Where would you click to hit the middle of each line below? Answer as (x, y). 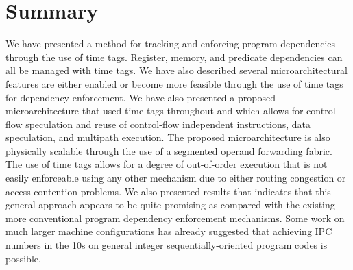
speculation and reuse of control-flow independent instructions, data (168, 124)
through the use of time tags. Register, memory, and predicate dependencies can (174, 57)
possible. (23, 258)
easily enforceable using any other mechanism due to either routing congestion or (176, 178)
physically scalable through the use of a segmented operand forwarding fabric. (169, 150)
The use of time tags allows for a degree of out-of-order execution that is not (167, 164)
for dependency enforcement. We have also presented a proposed (141, 97)
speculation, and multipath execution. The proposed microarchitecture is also (168, 137)
